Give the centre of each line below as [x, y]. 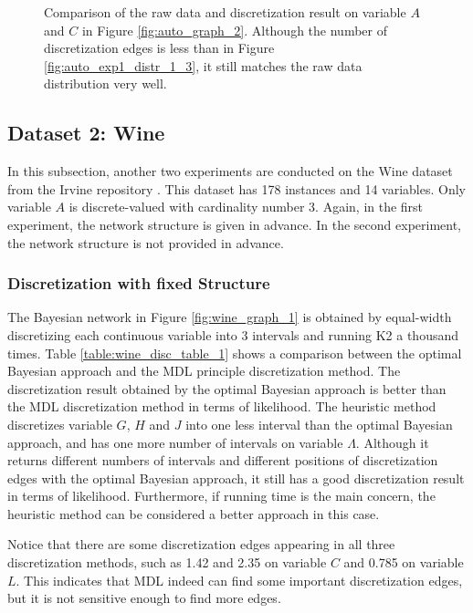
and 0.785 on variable [404, 562]
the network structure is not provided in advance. [146, 242]
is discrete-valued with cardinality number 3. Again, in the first [246, 207]
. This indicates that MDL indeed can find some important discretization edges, [239, 580]
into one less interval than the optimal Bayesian [319, 424]
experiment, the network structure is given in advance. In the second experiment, [235, 224]
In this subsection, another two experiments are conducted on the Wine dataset [230, 171]
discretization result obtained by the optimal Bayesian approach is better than [227, 388]
